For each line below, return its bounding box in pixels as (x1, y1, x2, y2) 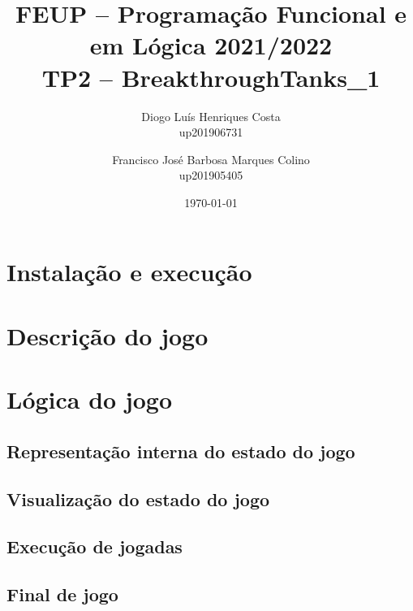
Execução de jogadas (6, 534, 183, 559)
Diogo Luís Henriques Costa (141, 107, 281, 124)
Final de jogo (6, 582, 118, 607)
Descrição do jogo (6, 318, 209, 352)
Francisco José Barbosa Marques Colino (112, 150, 310, 167)
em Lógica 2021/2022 (89, 28, 333, 62)
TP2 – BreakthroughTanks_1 (41, 60, 381, 93)
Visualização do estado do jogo (6, 486, 270, 511)
